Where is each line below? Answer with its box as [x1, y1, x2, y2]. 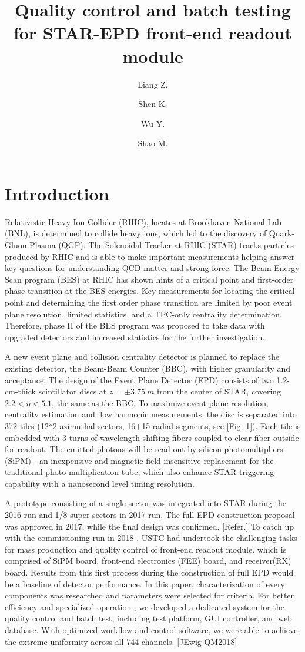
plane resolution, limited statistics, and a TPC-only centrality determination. [5, 307, 282, 320]
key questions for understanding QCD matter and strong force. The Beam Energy [5, 262, 300, 274]
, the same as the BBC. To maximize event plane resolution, [52, 396, 269, 409]
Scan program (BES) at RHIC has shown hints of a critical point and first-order [5, 273, 294, 285]
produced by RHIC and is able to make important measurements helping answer [5, 250, 295, 262]
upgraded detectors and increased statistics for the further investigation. [5, 330, 265, 343]
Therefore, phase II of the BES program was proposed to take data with [5, 319, 265, 332]
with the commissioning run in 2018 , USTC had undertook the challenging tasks [5, 531, 297, 544]
